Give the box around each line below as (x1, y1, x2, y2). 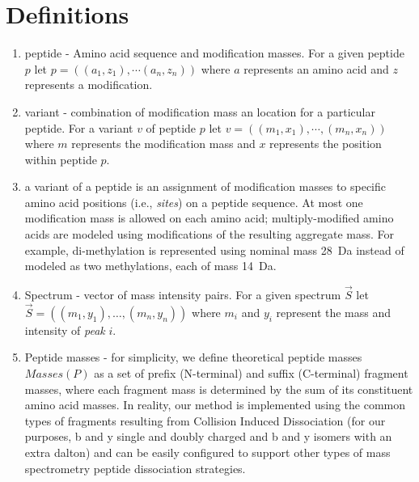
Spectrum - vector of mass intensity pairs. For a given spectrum (24, 286, 341, 303)
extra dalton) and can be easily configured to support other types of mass (24, 444, 391, 461)
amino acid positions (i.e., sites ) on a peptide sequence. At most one (24, 193, 363, 210)
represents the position (269, 135, 382, 152)
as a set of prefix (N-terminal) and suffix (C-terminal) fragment (94, 365, 408, 382)
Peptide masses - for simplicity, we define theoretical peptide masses (24, 349, 362, 366)
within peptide (24, 150, 97, 167)
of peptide (146, 119, 197, 136)
